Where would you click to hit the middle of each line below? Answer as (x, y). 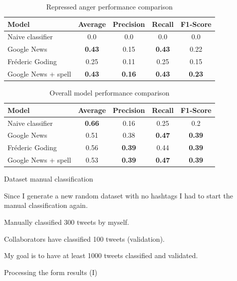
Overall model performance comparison (110, 93)
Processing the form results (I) (51, 272)
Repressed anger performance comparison (110, 6)
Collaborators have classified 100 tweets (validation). (84, 238)
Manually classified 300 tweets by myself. (67, 222)
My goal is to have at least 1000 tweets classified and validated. (101, 255)
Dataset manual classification (49, 179)
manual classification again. (46, 205)
